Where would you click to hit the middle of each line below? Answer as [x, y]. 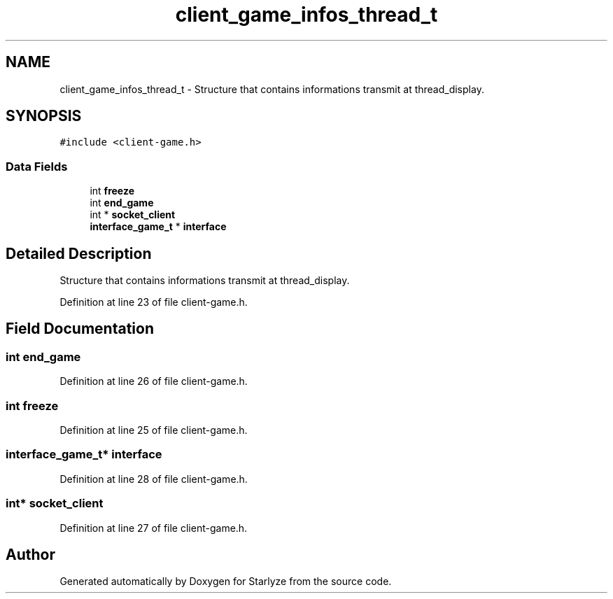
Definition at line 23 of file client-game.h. [154, 302]
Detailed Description [79, 253]
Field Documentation [80, 329]
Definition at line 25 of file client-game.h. [154, 430]
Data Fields [37, 166]
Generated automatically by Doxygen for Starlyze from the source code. [226, 582]
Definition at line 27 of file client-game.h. [154, 528]
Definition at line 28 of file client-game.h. [154, 479]
